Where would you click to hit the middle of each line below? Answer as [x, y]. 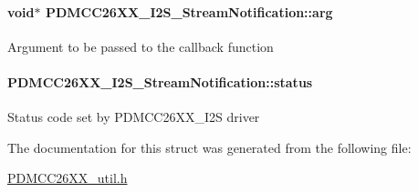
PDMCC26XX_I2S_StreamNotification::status [160, 81]
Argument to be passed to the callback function [141, 46]
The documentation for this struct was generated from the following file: [209, 147]
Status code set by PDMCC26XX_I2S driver [134, 117]
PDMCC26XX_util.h [68, 178]
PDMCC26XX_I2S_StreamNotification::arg [189, 11]
